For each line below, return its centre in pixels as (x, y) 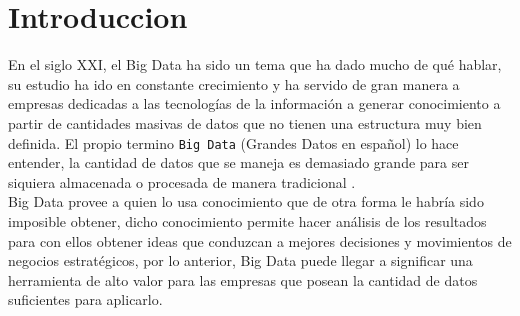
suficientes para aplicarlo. (85, 299)
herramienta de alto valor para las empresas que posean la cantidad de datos (243, 279)
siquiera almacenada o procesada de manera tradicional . (182, 181)
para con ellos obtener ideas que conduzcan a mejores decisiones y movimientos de (260, 240)
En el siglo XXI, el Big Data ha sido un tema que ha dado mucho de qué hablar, (255, 64)
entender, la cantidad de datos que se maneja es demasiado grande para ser (238, 162)
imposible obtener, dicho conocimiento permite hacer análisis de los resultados (247, 220)
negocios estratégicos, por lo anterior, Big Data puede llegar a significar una (240, 260)
